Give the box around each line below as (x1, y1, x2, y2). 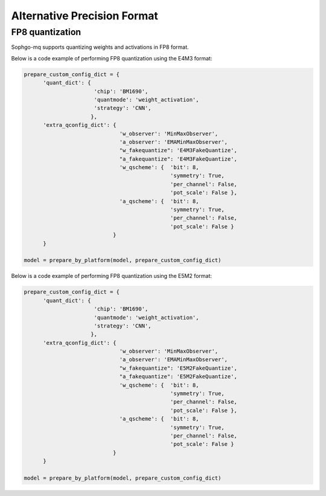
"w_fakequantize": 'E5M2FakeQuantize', (119, 364, 238, 372)
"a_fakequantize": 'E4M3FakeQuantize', (119, 155, 238, 163)
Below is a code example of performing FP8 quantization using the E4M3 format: (11, 54, 213, 62)
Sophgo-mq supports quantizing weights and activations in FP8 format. (11, 43, 190, 51)
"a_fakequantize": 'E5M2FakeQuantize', (119, 373, 238, 380)
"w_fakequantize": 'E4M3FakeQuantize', (119, 147, 238, 154)
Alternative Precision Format (11, 9, 158, 22)
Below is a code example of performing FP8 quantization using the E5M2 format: (11, 272, 213, 280)
